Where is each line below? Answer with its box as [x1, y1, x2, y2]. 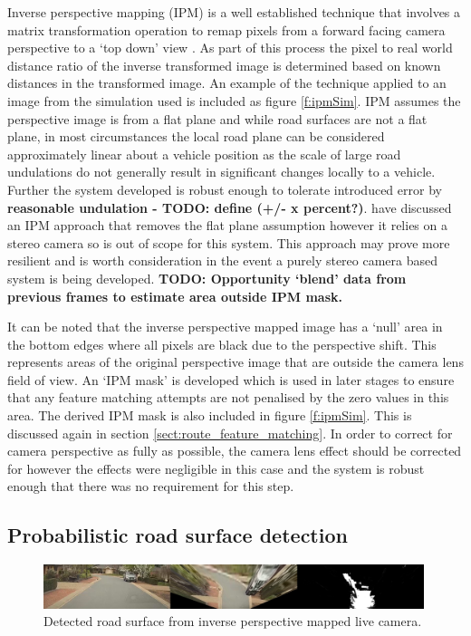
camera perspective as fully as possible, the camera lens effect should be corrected [7, 441, 462, 460]
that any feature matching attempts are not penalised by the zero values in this [7, 388, 449, 407]
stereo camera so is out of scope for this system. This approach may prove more [7, 233, 450, 252]
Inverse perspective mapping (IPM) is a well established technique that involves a [7, 3, 461, 21]
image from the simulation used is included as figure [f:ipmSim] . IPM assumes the [7, 91, 461, 110]
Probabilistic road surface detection [7, 521, 348, 549]
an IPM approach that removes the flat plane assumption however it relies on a [7, 216, 447, 235]
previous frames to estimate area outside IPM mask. [7, 286, 342, 305]
